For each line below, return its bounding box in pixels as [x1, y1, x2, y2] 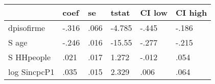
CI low [140, 7, 168, 18]
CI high [175, 7, 207, 18]
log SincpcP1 [8, 66, 55, 77]
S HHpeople [8, 51, 51, 63]
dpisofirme [8, 22, 45, 33]
